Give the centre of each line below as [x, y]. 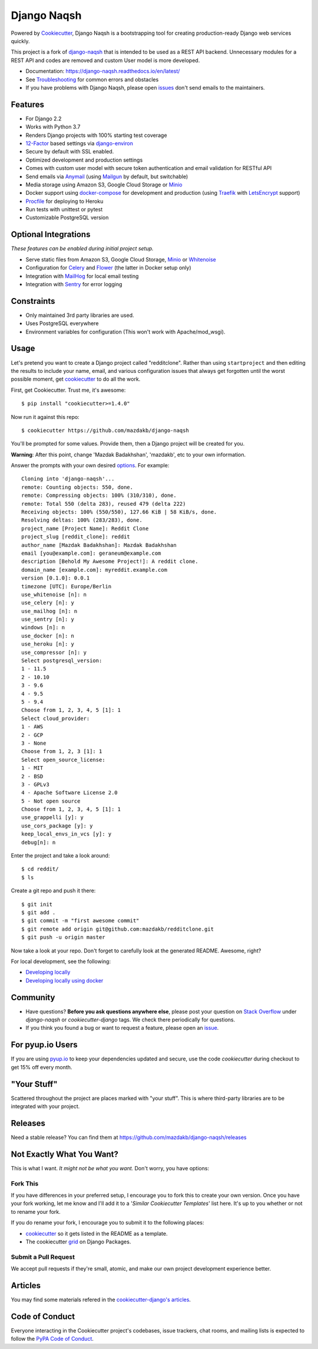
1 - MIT [32, 768]
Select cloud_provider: [56, 718]
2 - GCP [32, 735]
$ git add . [39, 912]
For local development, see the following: [61, 961]
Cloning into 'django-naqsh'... [68, 479]
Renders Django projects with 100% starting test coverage [96, 135]
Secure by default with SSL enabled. [70, 152]
